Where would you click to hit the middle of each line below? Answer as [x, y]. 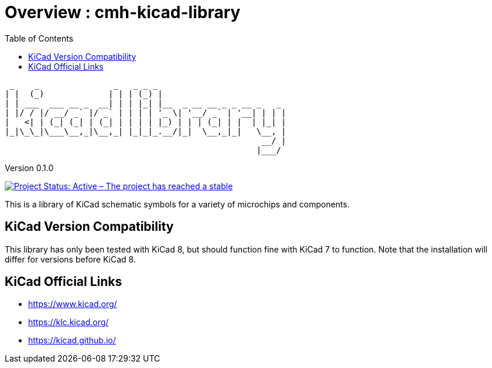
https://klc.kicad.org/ [69, 322]
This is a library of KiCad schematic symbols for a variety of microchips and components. [177, 204]
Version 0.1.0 [29, 168]
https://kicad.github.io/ [72, 340]
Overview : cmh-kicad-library [123, 12]
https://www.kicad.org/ [73, 304]
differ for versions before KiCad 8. [70, 259]
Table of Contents [39, 38]
